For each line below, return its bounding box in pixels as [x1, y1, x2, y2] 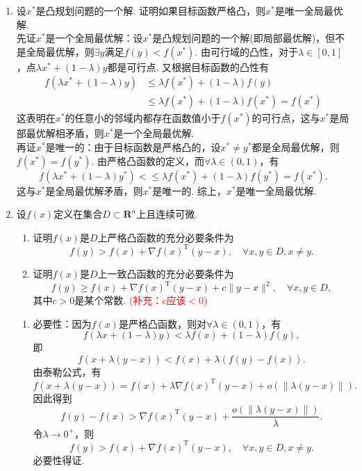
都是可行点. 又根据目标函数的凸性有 [107, 59, 269, 74]
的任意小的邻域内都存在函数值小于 [65, 111, 221, 125]
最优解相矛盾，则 [26, 126, 104, 141]
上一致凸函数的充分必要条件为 [97, 266, 234, 280]
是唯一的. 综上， [152, 183, 227, 198]
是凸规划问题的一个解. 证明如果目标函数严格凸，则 [35, 3, 266, 17]
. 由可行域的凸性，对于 [195, 44, 298, 58]
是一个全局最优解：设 [45, 31, 143, 45]
